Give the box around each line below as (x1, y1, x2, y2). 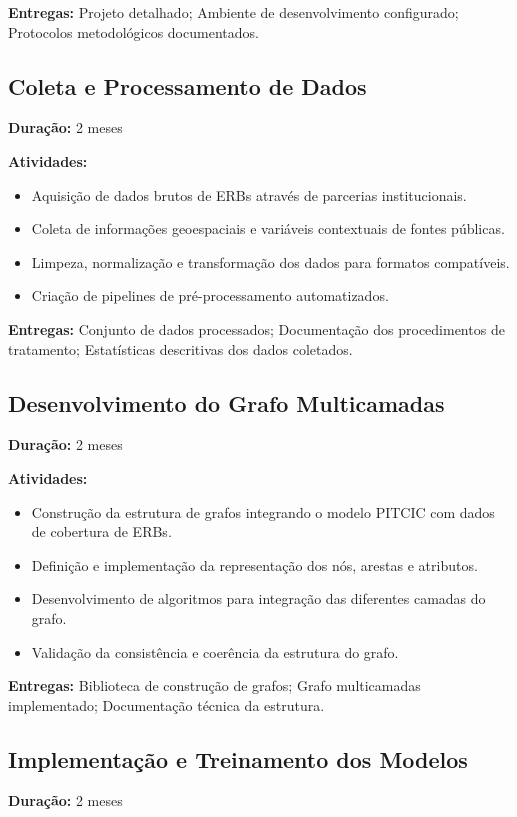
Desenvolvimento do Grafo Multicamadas (8, 387, 445, 418)
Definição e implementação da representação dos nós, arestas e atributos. (31, 554, 478, 575)
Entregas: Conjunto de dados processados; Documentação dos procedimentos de (8, 318, 505, 339)
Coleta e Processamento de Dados (8, 70, 367, 101)
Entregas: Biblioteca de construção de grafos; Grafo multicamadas (8, 675, 421, 696)
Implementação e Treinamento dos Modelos (8, 743, 468, 774)
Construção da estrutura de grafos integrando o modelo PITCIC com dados (31, 501, 495, 522)
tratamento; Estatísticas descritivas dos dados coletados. (8, 338, 353, 359)
